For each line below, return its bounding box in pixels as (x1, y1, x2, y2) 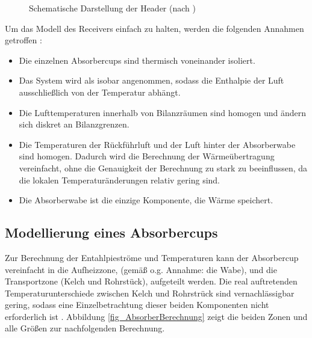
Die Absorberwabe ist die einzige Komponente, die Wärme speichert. (19, 194, 273, 206)
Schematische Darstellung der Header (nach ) (29, 2, 196, 14)
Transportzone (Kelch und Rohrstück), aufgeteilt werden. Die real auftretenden (5, 275, 298, 287)
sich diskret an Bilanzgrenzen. (19, 118, 129, 131)
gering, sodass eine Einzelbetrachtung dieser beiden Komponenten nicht (5, 298, 269, 311)
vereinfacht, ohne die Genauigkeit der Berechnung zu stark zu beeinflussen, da (19, 161, 308, 174)
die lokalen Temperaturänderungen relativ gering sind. (19, 173, 220, 186)
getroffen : (5, 34, 42, 46)
